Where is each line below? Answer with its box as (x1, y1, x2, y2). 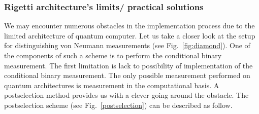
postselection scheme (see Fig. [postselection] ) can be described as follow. (4, 99, 233, 110)
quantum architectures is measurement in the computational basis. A (4, 80, 219, 90)
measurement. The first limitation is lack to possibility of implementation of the (4, 60, 253, 70)
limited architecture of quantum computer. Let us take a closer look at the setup (4, 30, 255, 41)
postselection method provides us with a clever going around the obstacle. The (4, 90, 249, 100)
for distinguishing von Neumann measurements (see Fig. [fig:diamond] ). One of (4, 40, 250, 51)
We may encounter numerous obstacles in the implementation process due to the (4, 20, 255, 31)
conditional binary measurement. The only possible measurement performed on (4, 70, 250, 81)
